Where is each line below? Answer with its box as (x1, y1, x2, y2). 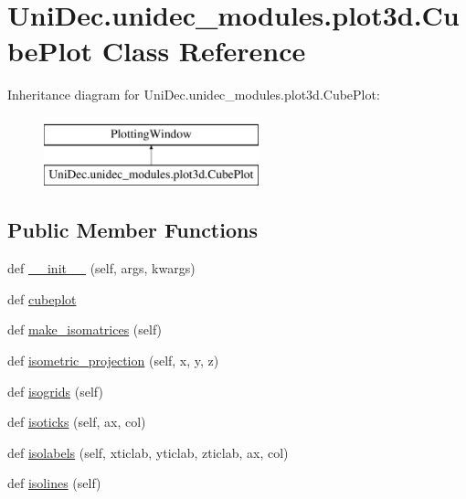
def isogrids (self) (7, 381, 103, 400)
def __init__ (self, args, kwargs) (7, 259, 196, 278)
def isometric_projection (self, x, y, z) (7, 351, 219, 370)
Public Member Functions (7, 216, 258, 244)
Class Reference (101, 32, 306, 69)
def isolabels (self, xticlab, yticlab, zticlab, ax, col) (7, 442, 289, 462)
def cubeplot (7, 289, 77, 308)
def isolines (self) (7, 473, 101, 493)
